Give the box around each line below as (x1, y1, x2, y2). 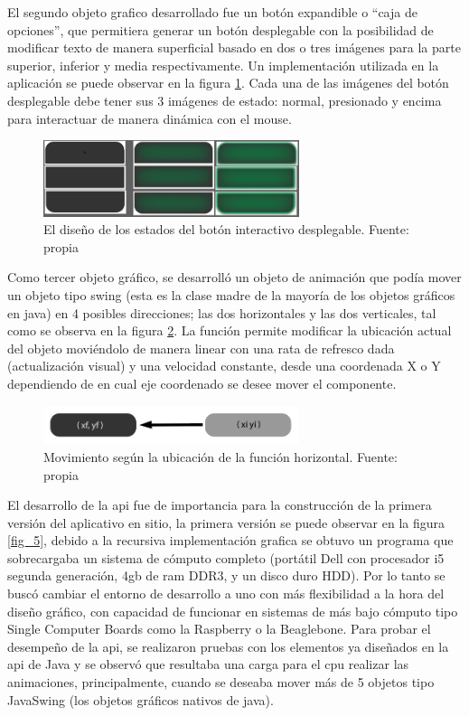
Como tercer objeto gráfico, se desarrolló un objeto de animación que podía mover (7, 268, 462, 287)
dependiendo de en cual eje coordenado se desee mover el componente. (7, 373, 397, 392)
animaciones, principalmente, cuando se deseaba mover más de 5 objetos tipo (7, 673, 435, 692)
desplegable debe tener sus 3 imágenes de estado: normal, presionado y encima (7, 90, 442, 109)
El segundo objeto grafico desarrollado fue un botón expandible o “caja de (7, 3, 417, 21)
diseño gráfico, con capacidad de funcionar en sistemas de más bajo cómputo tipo (7, 601, 458, 620)
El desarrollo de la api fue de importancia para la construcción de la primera (7, 495, 432, 514)
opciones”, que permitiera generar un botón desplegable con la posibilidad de (7, 20, 434, 39)
